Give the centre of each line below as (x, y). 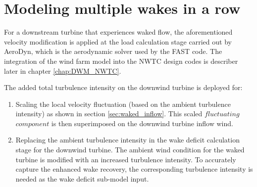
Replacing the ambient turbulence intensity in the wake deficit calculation (128, 140)
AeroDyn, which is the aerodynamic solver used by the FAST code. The (113, 51)
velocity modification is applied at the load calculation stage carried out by (118, 41)
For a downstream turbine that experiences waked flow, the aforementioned (118, 32)
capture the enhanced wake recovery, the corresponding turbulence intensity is (134, 169)
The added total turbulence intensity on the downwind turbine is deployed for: (123, 87)
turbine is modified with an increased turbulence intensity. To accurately (126, 159)
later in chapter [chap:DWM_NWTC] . (63, 70)
